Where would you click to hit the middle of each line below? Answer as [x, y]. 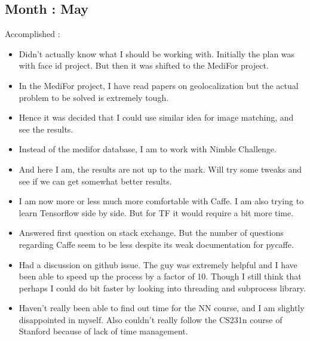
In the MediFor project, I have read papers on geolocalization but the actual [159, 85]
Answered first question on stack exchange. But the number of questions [151, 233]
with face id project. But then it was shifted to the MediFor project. [144, 65]
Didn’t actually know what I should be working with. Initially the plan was [157, 53]
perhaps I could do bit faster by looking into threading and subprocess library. [162, 288]
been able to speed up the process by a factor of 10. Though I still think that [160, 276]
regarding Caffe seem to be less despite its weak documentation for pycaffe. [156, 244]
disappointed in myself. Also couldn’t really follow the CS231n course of [151, 319]
